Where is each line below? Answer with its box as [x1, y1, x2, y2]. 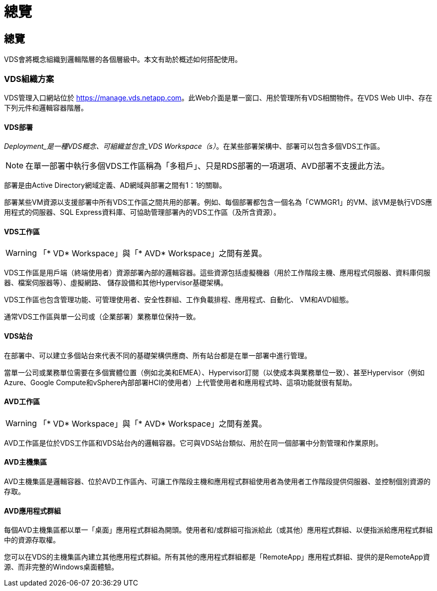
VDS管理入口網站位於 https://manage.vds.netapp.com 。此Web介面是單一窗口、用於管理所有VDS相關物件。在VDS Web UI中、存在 [4, 93, 433, 102]
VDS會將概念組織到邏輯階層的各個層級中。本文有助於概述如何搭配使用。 [4, 55, 242, 64]
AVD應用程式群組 [4, 506, 61, 515]
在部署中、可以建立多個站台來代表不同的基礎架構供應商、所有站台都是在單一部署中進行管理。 [4, 351, 311, 360]
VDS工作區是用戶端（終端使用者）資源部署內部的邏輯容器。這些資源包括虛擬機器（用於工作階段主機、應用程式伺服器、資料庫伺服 [4, 268, 431, 277]
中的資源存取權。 [4, 536, 60, 545]
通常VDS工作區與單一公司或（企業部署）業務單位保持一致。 [4, 312, 200, 321]
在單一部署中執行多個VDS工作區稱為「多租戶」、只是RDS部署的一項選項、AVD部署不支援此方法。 [25, 161, 390, 171]
